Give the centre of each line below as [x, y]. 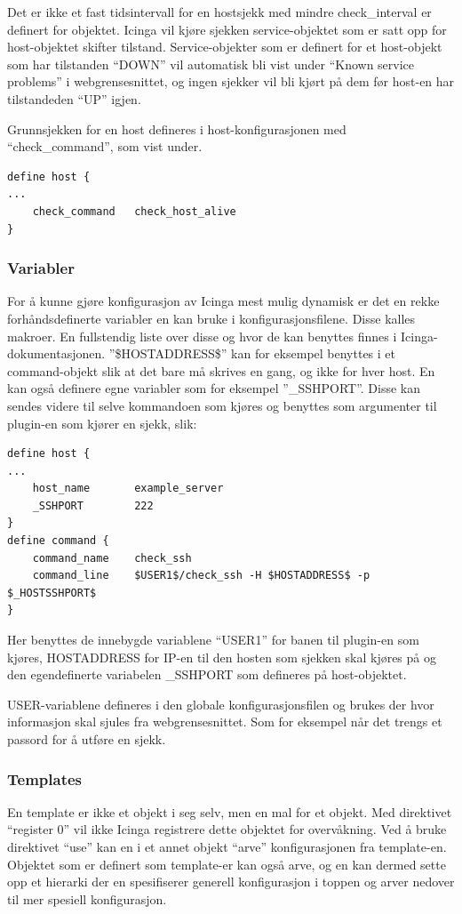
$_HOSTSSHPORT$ [52, 593]
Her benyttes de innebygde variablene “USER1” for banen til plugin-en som [213, 640]
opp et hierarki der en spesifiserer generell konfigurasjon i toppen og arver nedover [231, 882]
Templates [44, 778]
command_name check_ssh [112, 558]
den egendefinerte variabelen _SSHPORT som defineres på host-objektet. [207, 674]
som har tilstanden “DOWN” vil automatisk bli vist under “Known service [211, 64]
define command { [58, 541]
